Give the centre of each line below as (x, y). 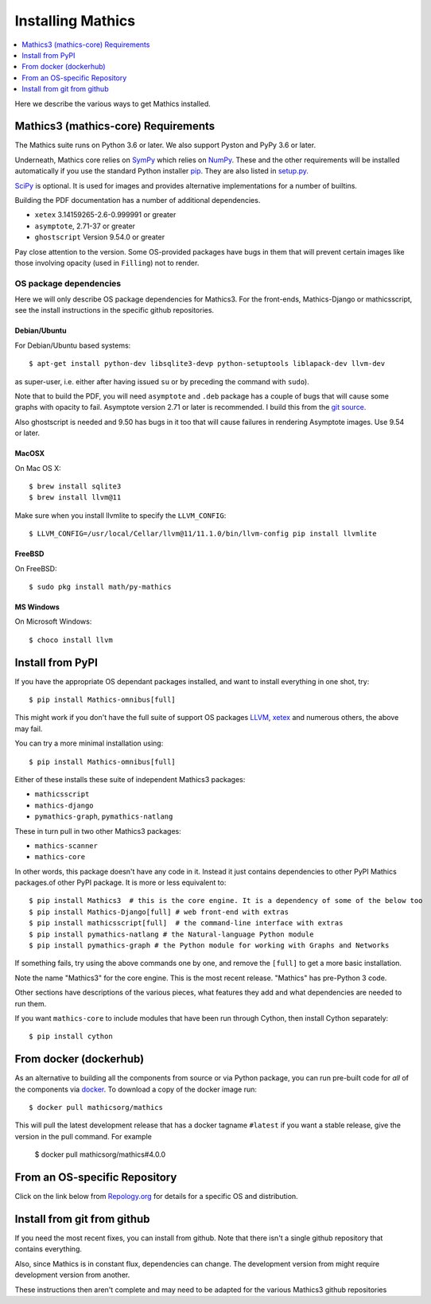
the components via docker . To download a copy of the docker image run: (136, 1089)
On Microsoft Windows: (53, 621)
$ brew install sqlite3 (75, 486)
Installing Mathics (75, 21)
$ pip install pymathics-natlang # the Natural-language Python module (171, 934)
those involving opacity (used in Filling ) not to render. (107, 263)
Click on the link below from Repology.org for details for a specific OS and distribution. (156, 1197)
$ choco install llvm (71, 640)
